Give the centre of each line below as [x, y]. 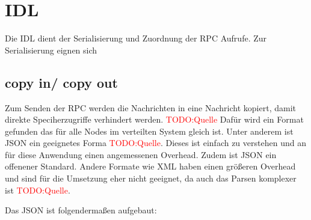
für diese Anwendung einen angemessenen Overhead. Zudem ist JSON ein [141, 154]
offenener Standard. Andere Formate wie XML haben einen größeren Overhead [150, 166]
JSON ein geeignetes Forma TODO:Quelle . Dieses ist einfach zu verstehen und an [155, 143]
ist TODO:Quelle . [38, 190]
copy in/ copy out [61, 82]
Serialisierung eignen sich [51, 50]
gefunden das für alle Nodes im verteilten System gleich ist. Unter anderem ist [149, 131]
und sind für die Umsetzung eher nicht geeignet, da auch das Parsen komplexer [151, 178]
